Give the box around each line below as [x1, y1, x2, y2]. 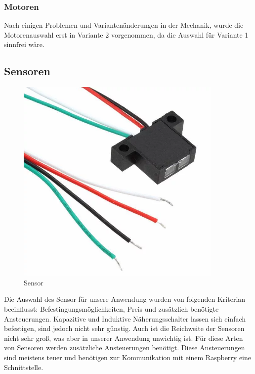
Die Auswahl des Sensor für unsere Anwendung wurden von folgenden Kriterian [4, 294, 246, 304]
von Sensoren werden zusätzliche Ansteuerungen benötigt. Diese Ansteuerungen [4, 342, 245, 353]
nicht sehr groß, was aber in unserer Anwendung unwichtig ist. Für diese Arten [4, 332, 243, 343]
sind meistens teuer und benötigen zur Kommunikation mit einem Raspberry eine [4, 352, 251, 362]
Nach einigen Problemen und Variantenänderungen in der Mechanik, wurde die [4, 20, 244, 30]
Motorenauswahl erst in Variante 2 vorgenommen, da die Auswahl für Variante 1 [4, 29, 249, 40]
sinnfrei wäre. [4, 39, 44, 49]
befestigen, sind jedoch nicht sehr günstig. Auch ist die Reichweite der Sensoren [4, 323, 245, 333]
